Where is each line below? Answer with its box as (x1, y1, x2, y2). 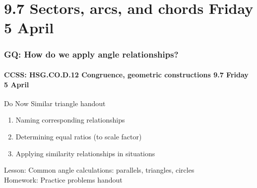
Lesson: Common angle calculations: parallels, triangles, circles (4, 165, 194, 175)
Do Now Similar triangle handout (4, 98, 106, 108)
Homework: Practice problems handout (4, 174, 123, 185)
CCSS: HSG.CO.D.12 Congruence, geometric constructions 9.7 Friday (4, 69, 249, 79)
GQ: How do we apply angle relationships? (4, 48, 179, 61)
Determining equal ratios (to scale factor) (15, 131, 142, 141)
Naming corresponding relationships (15, 115, 125, 125)
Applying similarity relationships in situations (15, 148, 155, 158)
